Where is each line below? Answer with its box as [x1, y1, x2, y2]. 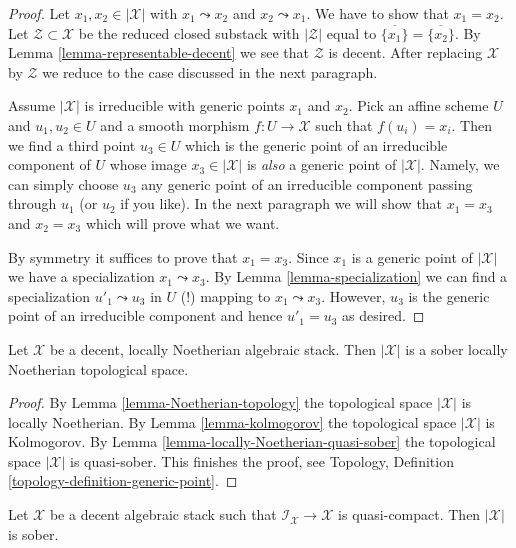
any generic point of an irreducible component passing [141, 173, 473, 194]
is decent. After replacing [328, 42, 483, 63]
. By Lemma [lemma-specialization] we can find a [205, 266, 508, 287]
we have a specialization [8, 266, 155, 287]
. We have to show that [306, 3, 449, 23]
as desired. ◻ [342, 305, 425, 326]
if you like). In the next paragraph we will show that [120, 193, 443, 214]
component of [8, 154, 91, 175]
